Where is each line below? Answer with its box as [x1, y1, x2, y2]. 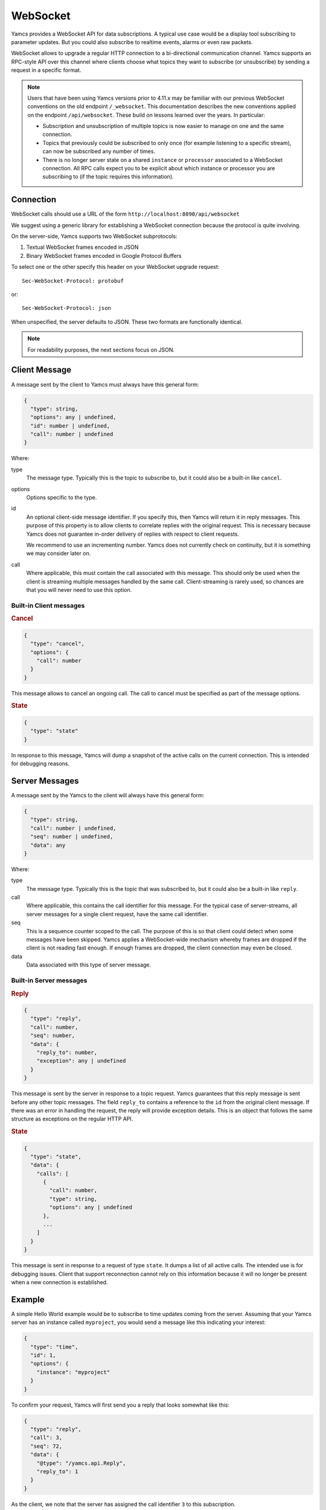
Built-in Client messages [11, 601, 85, 609]
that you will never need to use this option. [26, 586, 132, 593]
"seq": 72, [30, 1442, 63, 1450]
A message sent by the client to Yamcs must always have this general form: [11, 381, 199, 388]
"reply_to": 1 [36, 1468, 78, 1475]
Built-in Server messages [11, 976, 88, 985]
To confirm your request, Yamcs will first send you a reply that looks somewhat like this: [11, 1401, 229, 1409]
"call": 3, [30, 1434, 63, 1441]
